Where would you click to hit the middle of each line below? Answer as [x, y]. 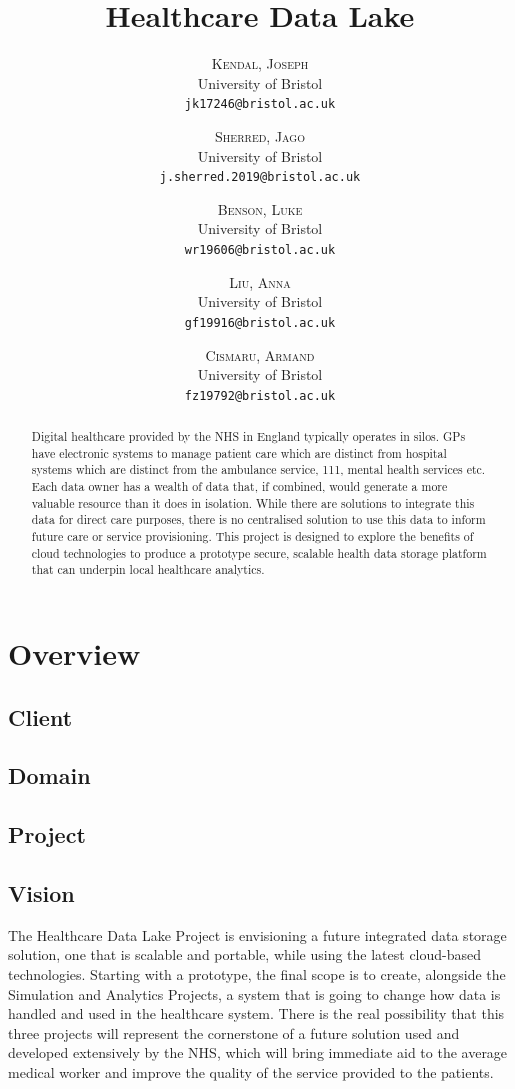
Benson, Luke [260, 208]
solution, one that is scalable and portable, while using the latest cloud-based [245, 954]
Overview [74, 653]
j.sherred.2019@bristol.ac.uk [260, 177]
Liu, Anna [260, 281]
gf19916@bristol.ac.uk [260, 322]
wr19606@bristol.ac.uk [260, 250]
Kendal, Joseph [260, 63]
